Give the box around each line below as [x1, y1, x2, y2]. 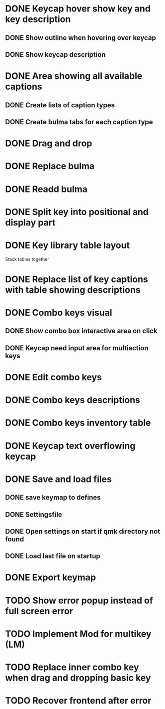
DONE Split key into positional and [5, 206, 149, 218]
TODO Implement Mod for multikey [5, 628, 152, 639]
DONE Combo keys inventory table [5, 417, 151, 429]
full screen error [5, 605, 74, 617]
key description [5, 13, 71, 25]
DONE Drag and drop [5, 138, 92, 149]
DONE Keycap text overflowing [5, 440, 136, 452]
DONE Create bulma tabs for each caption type [5, 118, 153, 126]
